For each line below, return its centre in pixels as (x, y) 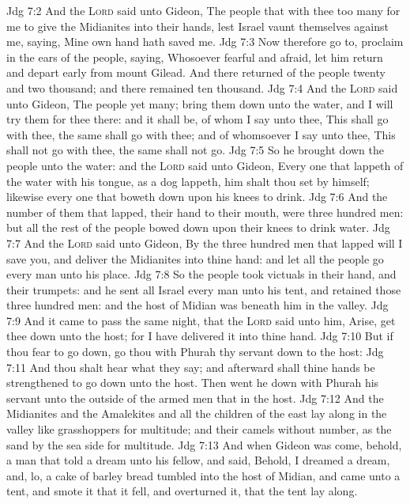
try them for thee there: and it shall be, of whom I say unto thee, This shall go (197, 119)
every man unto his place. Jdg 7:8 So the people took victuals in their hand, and (201, 274)
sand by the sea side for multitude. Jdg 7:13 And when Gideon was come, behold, (204, 444)
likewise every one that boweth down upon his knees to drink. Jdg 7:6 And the (197, 197)
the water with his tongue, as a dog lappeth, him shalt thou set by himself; (188, 181)
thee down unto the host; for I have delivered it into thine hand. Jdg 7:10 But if (200, 336)
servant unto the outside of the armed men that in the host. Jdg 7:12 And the (195, 398)
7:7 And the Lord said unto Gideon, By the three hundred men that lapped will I (205, 243)
